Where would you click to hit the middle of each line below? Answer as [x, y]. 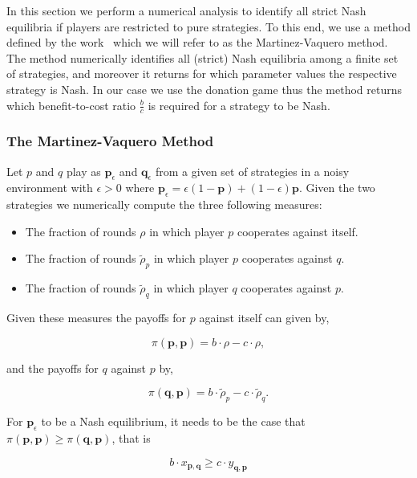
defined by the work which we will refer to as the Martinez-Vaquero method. [197, 42]
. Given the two [337, 188]
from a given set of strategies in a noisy [253, 171]
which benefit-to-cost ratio [71, 105]
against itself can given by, [264, 317]
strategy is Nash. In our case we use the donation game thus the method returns [204, 89]
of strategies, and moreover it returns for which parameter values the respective [202, 74]
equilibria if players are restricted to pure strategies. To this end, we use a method [208, 26]
